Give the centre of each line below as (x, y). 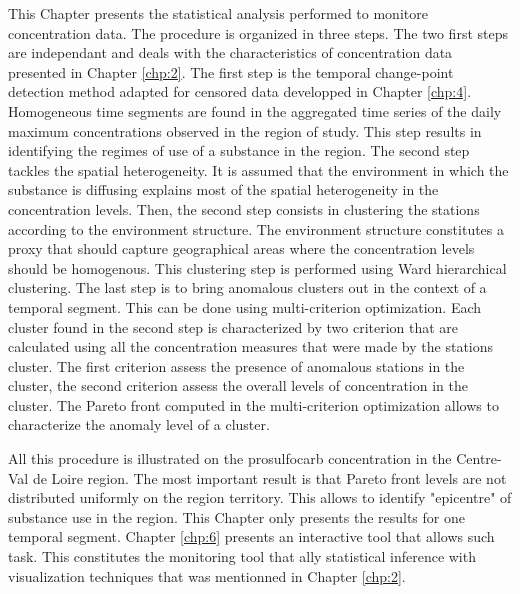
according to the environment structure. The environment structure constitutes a (256, 228)
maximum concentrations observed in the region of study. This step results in (245, 130)
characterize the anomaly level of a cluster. (139, 424)
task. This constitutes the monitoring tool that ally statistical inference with (242, 556)
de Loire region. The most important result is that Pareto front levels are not (269, 477)
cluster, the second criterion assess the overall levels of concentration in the (238, 385)
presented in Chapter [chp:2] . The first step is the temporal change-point (231, 71)
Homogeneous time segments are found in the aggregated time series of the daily (255, 110)
